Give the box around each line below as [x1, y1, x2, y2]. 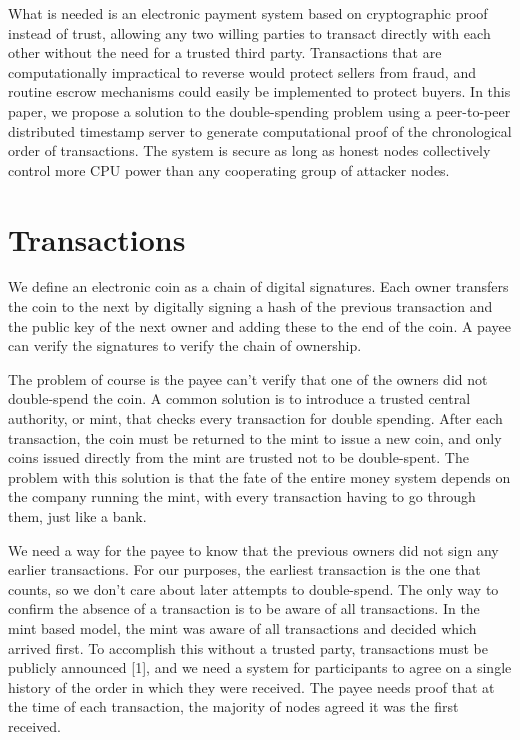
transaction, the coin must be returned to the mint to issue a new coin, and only [8, 427, 502, 448]
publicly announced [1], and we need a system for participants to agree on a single [8, 657, 512, 678]
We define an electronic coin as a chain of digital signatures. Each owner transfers [8, 276, 509, 297]
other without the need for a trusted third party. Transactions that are [8, 42, 442, 63]
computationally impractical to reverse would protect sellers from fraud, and [8, 61, 476, 82]
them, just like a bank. [8, 506, 147, 526]
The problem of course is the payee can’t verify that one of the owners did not [8, 368, 488, 389]
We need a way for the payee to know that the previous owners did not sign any [8, 539, 499, 560]
